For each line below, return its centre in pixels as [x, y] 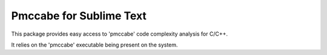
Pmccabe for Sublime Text [79, 16]
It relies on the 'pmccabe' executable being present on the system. [94, 45]
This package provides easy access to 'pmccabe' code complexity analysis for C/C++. [120, 34]
